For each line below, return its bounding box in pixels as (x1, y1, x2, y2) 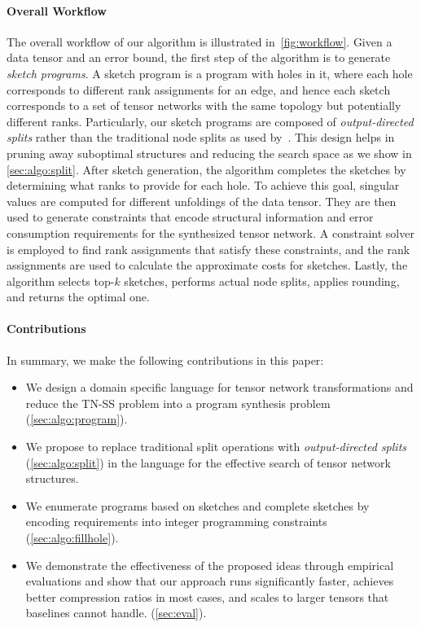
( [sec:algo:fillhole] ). (25, 529, 119, 546)
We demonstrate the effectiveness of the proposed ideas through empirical (25, 556, 394, 573)
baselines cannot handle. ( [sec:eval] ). (25, 604, 207, 621)
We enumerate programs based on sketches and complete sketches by (25, 497, 370, 514)
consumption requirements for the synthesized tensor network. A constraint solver (7, 224, 414, 241)
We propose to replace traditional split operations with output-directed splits (25, 438, 407, 455)
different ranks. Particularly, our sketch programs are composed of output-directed (7, 112, 414, 129)
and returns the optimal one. (7, 288, 150, 305)
